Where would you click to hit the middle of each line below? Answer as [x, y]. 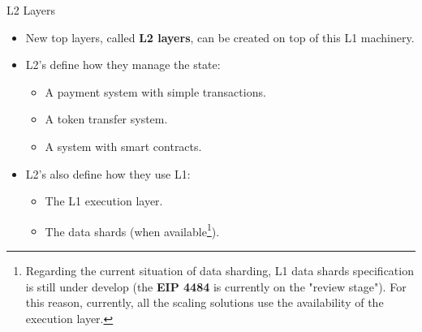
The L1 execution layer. [104, 201]
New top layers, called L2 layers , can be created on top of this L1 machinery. [220, 37]
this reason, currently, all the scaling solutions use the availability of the [205, 302]
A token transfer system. [106, 119]
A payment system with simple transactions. [155, 91]
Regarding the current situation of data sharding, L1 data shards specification [220, 270]
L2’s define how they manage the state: [123, 65]
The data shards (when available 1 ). [132, 230]
